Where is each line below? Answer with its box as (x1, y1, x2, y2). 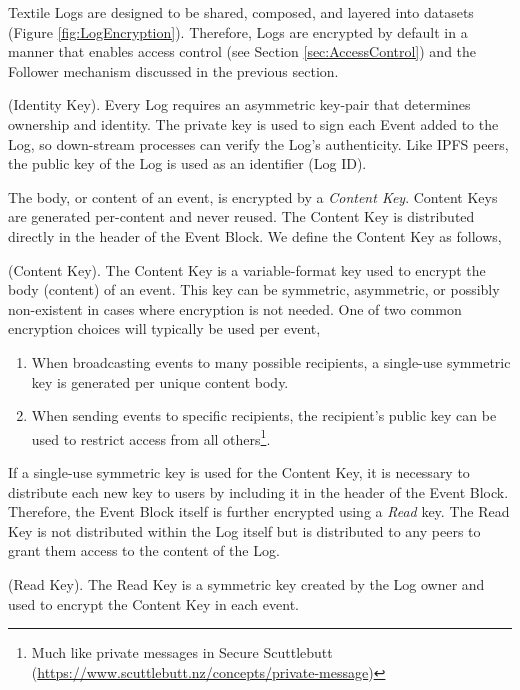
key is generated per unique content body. (31, 371, 289, 392)
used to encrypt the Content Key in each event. (8, 593, 299, 614)
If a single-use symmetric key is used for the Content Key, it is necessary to (8, 461, 470, 482)
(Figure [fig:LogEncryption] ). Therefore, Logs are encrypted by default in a (8, 21, 468, 42)
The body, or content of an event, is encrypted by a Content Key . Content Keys (8, 186, 498, 207)
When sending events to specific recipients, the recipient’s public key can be (31, 405, 497, 426)
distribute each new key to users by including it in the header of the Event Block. (8, 481, 509, 502)
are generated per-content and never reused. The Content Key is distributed (8, 206, 475, 227)
